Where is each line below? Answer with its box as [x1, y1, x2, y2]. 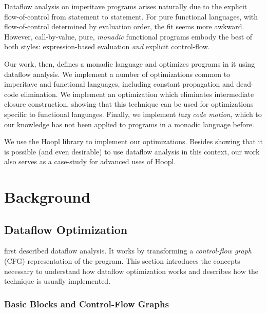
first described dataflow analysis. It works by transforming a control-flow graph [4, 245, 252, 256]
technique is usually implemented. [4, 276, 111, 286]
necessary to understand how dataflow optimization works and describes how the [4, 265, 258, 276]
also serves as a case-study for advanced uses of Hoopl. [4, 156, 176, 167]
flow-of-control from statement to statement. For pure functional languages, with [4, 11, 258, 22]
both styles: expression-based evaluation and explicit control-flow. [4, 41, 210, 52]
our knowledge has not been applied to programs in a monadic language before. [4, 119, 254, 129]
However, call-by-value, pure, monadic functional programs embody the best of [4, 31, 253, 42]
